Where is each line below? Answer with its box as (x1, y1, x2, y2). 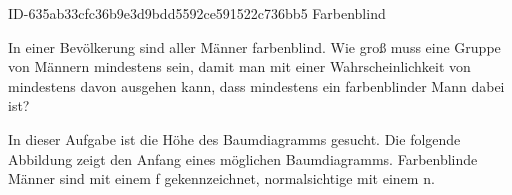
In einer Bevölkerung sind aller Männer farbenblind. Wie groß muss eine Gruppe (8, 36, 501, 57)
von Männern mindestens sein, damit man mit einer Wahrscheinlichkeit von (8, 56, 471, 77)
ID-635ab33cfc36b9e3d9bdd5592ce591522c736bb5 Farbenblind (8, 3, 386, 23)
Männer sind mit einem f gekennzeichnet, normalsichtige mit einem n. (8, 168, 435, 189)
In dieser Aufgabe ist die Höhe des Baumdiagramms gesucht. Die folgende (8, 128, 461, 149)
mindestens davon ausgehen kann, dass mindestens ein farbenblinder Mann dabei (8, 75, 505, 96)
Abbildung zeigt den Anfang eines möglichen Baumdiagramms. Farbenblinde (8, 148, 478, 169)
